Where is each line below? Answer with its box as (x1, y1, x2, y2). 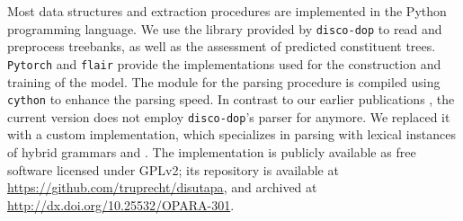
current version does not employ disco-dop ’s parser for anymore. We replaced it (7, 107, 450, 126)
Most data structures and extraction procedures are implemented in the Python (7, 2, 447, 20)
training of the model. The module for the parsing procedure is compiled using (7, 72, 441, 91)
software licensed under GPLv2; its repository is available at (7, 160, 339, 179)
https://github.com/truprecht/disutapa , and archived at (7, 178, 317, 197)
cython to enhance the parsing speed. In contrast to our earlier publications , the (7, 90, 455, 109)
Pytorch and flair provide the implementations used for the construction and (7, 54, 441, 73)
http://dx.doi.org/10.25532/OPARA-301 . (7, 195, 235, 214)
